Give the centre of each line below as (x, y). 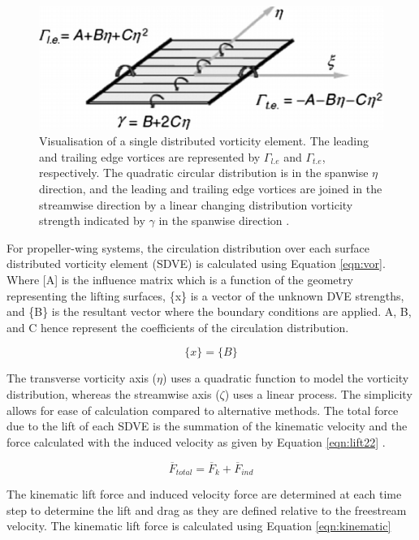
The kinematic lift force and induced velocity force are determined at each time (204, 494)
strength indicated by (92, 220)
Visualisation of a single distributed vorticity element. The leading (204, 141)
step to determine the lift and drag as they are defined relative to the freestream (207, 510)
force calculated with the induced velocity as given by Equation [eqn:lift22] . (196, 441)
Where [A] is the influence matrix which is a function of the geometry (180, 280)
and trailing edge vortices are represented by (150, 156)
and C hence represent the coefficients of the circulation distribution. (178, 327)
